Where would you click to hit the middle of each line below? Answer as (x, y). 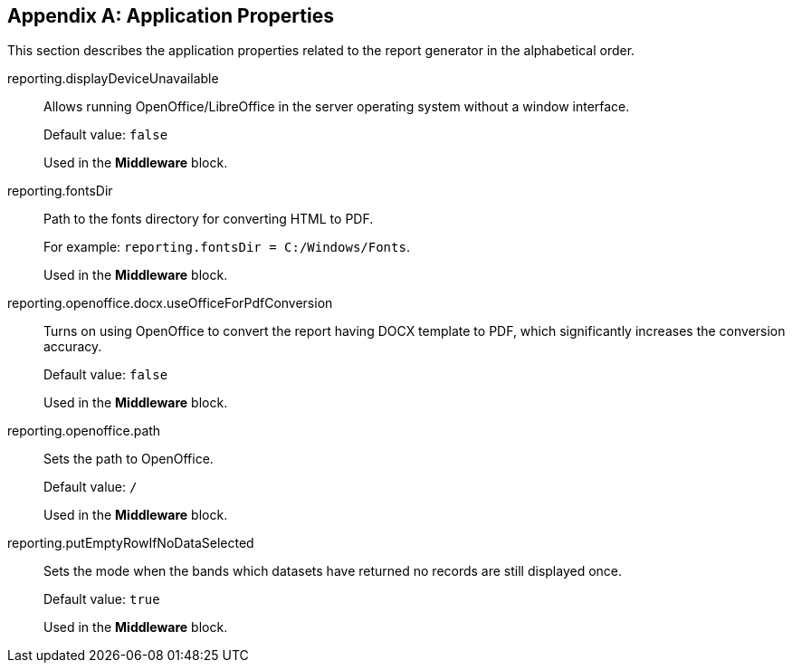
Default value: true (102, 599)
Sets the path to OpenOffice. (129, 459)
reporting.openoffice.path (84, 431)
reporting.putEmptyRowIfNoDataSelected (131, 543)
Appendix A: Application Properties (171, 16)
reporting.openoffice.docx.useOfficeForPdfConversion (170, 303)
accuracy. (73, 347)
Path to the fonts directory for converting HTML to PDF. (209, 219)
